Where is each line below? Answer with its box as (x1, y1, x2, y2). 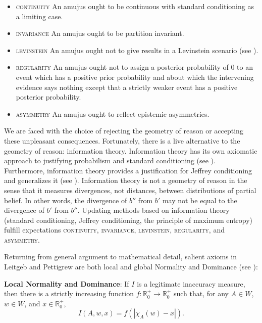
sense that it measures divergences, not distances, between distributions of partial (4, 184, 256, 195)
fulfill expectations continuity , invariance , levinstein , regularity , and (4, 224, 225, 235)
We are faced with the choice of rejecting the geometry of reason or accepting (4, 125, 243, 136)
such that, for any (173, 288, 229, 299)
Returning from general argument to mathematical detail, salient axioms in (4, 251, 237, 262)
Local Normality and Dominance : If (4, 278, 129, 289)
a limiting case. (16, 11, 63, 21)
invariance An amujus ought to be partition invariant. (16, 28, 184, 38)
